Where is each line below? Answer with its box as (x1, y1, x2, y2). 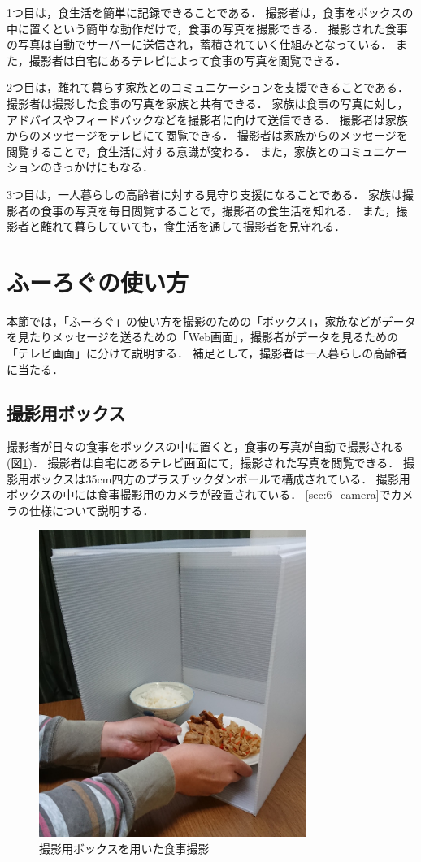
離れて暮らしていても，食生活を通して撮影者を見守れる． (40, 218, 346, 235)
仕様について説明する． (28, 501, 154, 518)
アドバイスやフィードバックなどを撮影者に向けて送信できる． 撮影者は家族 (7, 110, 408, 128)
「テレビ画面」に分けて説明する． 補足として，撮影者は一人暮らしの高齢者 (7, 344, 408, 362)
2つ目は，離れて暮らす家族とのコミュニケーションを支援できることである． (7, 79, 410, 96)
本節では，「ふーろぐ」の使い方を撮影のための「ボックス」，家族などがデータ (7, 312, 416, 329)
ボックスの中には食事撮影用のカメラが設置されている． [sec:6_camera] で (7, 486, 391, 503)
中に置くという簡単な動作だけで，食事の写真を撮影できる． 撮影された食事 (7, 19, 408, 37)
